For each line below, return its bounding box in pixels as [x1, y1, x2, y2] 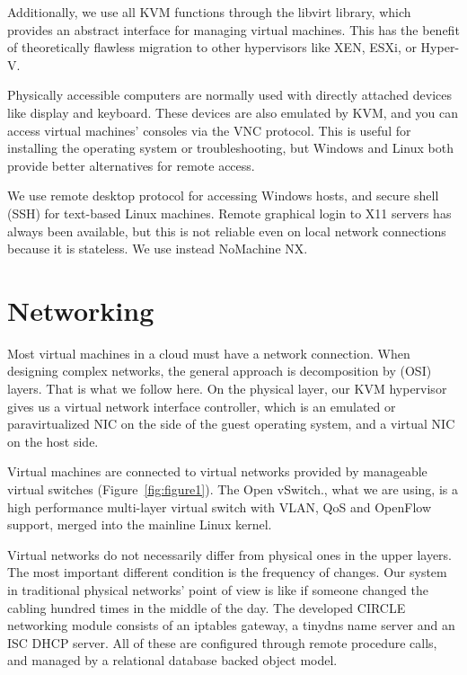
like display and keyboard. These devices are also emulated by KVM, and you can [7, 102, 459, 121]
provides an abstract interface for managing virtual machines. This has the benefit [7, 20, 460, 39]
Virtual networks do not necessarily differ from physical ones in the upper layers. [7, 545, 453, 564]
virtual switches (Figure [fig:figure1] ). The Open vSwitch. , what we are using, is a [7, 480, 458, 498]
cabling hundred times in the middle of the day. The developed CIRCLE [7, 598, 406, 617]
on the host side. [7, 431, 99, 450]
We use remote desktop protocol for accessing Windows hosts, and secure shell [7, 186, 439, 205]
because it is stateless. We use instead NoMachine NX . [7, 239, 308, 258]
